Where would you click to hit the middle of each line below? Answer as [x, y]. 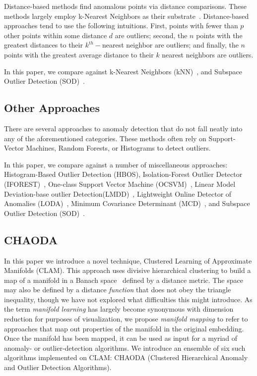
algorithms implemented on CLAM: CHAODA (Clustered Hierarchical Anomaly [126, 357]
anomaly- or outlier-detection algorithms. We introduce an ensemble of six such [125, 348]
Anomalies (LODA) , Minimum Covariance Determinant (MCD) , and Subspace [127, 203]
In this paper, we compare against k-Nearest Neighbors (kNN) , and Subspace [123, 71]
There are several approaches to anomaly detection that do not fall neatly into [123, 128]
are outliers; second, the [151, 35]
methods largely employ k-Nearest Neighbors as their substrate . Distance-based [127, 16]
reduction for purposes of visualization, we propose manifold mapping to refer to [126, 319]
